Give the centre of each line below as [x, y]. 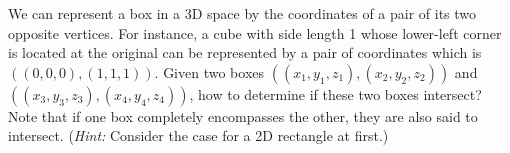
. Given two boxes [209, 71]
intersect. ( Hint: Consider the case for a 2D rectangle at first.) [198, 135]
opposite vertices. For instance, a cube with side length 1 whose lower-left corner [255, 32]
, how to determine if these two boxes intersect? [335, 93]
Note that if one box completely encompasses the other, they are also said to [243, 115]
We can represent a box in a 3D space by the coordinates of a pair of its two [242, 13]
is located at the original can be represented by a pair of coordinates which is [245, 52]
